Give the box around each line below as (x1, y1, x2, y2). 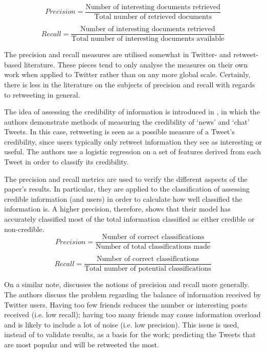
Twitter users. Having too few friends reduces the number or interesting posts (4, 299, 248, 310)
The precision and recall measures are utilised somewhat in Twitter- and (4, 49, 231, 60)
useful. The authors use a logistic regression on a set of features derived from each (4, 146, 261, 157)
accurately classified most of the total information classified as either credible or (4, 214, 255, 224)
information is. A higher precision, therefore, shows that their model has (4, 203, 231, 214)
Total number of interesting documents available (71, 35, 225, 43)
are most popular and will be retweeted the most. (4, 339, 159, 349)
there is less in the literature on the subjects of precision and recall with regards (4, 79, 255, 89)
